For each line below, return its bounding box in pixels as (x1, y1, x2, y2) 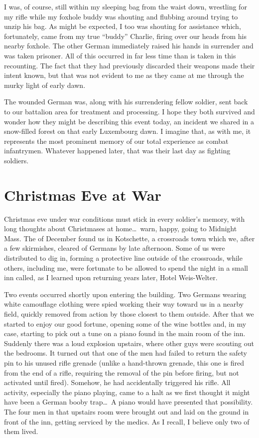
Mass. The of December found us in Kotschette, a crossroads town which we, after (4, 233, 255, 243)
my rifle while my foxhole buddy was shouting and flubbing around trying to (4, 11, 238, 21)
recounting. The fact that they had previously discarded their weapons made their (4, 60, 255, 70)
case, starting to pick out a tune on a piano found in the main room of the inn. (4, 328, 246, 339)
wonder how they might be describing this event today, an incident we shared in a (4, 116, 255, 126)
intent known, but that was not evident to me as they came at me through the (4, 70, 244, 80)
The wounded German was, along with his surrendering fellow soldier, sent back (4, 96, 248, 107)
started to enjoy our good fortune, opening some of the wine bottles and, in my (4, 318, 247, 329)
